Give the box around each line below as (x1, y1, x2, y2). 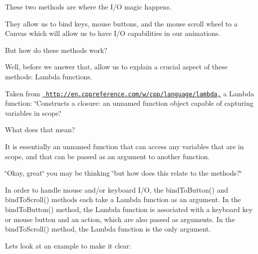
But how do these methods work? (5, 44, 107, 55)
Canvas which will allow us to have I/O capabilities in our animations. (5, 28, 221, 38)
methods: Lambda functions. (5, 71, 92, 81)
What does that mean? (5, 124, 75, 135)
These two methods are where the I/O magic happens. (5, 1, 172, 11)
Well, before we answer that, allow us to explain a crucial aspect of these (5, 61, 228, 72)
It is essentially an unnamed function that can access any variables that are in (5, 141, 244, 151)
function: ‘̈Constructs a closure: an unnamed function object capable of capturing (5, 98, 254, 108)
